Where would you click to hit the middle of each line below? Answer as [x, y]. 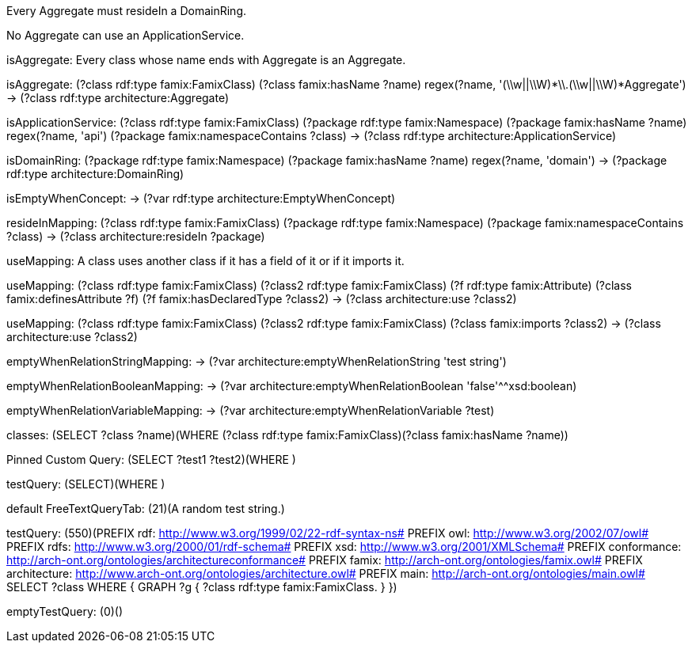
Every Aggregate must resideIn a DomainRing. [126, 11]
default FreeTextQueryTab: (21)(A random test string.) [146, 509]
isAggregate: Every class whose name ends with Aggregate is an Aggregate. [206, 60]
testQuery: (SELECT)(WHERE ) [86, 484]
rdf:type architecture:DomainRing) [95, 174]
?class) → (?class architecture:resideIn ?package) [136, 236]
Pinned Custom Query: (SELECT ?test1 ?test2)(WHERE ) [151, 459]
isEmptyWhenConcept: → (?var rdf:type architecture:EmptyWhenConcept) [201, 198]
